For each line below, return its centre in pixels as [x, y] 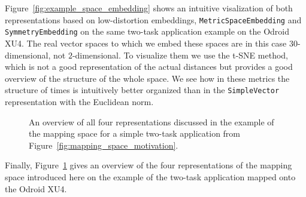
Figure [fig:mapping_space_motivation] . [104, 145]
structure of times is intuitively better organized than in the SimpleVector [142, 90]
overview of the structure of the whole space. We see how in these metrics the [147, 78]
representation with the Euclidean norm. [79, 101]
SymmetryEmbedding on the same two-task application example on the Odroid [147, 31]
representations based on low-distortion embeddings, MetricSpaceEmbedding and [153, 19]
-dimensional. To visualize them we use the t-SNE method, [180, 55]
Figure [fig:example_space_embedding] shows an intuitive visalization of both [149, 8]
